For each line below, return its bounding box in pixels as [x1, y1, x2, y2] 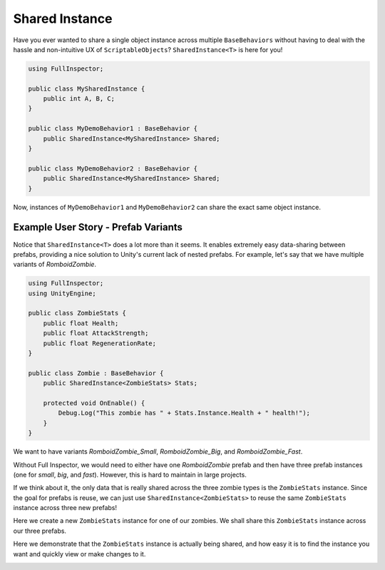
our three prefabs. [13, 526, 67, 535]
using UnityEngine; [28, 289, 96, 297]
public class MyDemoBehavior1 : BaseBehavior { [28, 125, 197, 133]
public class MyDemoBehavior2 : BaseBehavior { [28, 164, 197, 173]
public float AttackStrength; [43, 329, 149, 337]
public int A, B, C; [43, 95, 115, 103]
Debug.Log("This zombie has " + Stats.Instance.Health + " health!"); [58, 409, 310, 417]
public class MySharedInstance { [28, 84, 145, 93]
